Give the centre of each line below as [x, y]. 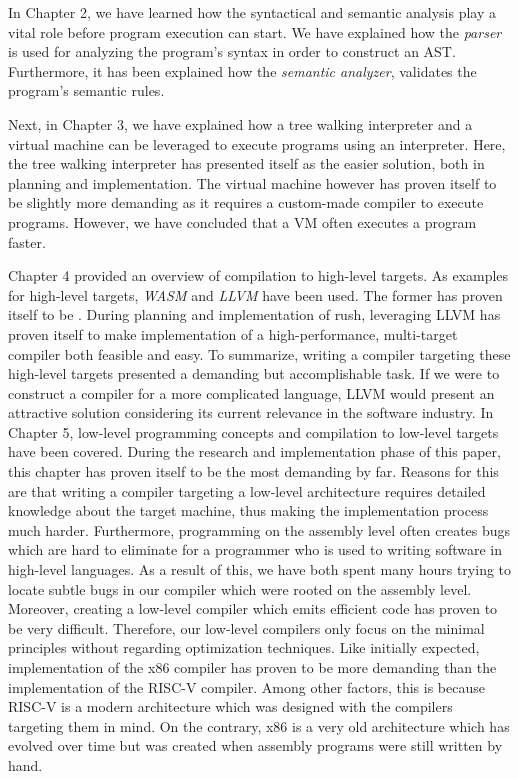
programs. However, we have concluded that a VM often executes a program [242, 221]
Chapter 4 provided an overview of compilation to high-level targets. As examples [258, 275]
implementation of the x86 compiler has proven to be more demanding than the [252, 667]
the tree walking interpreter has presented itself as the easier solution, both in [246, 163]
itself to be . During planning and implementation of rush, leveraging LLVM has [254, 314]
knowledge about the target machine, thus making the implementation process [248, 510]
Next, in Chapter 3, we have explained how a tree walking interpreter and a [240, 123]
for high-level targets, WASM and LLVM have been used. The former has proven [255, 294]
